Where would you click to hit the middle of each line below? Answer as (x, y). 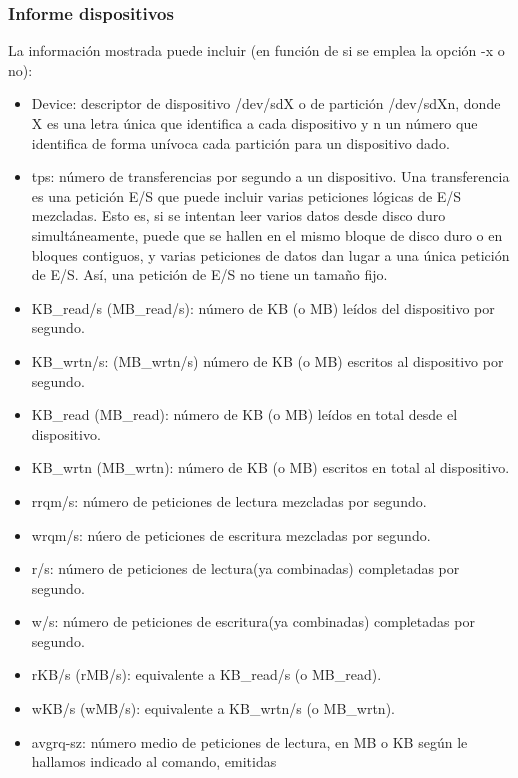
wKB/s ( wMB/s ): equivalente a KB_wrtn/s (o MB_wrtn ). (213, 708)
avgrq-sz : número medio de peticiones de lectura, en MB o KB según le (249, 741)
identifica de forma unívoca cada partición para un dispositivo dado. (240, 142)
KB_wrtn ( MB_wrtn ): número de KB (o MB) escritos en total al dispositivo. (270, 467)
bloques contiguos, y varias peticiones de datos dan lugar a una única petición (270, 254)
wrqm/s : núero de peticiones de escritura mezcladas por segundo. (231, 534)
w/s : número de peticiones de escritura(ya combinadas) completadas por (253, 621)
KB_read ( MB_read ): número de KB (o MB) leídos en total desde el (244, 414)
